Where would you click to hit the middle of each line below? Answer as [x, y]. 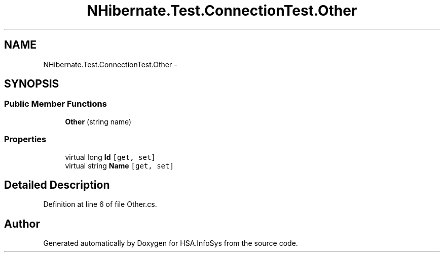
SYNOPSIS [32, 84]
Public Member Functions [55, 104]
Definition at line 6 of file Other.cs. [100, 204]
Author [22, 224]
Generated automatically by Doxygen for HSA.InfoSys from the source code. [171, 243]
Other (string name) [98, 121]
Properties [25, 139]
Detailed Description [57, 185]
